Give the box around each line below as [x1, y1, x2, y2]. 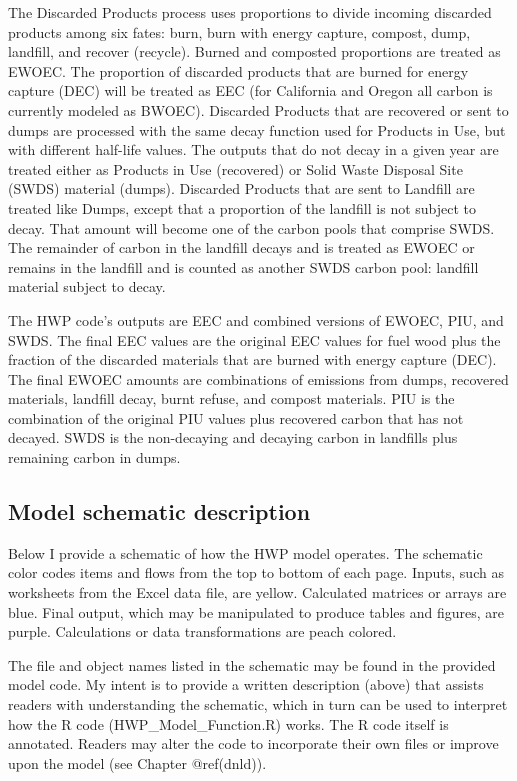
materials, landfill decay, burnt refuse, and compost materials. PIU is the [8, 388, 455, 409]
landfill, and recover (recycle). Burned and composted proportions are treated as [8, 41, 501, 62]
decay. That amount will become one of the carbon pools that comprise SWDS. [8, 217, 495, 238]
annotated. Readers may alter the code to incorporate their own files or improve [8, 733, 499, 754]
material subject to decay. [8, 276, 166, 297]
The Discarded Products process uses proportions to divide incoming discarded [8, 2, 492, 22]
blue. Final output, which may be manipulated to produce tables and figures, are [8, 601, 504, 622]
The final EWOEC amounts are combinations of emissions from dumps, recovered [8, 368, 509, 389]
